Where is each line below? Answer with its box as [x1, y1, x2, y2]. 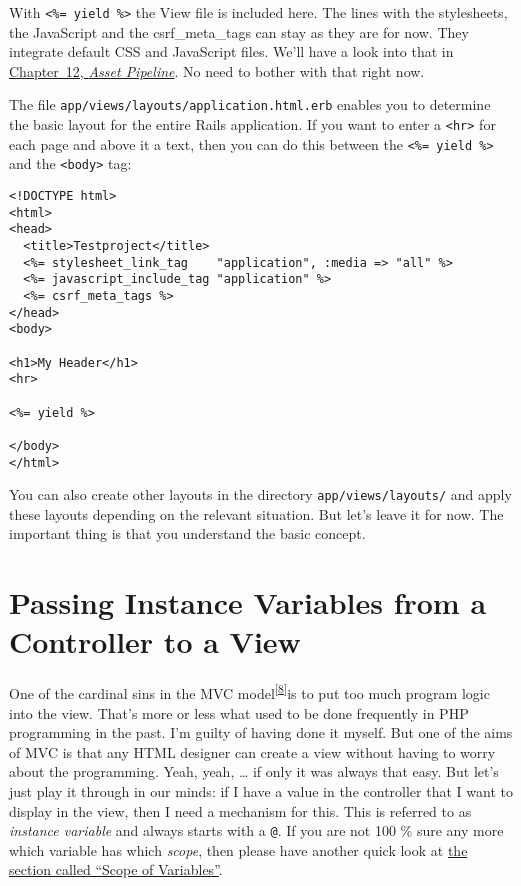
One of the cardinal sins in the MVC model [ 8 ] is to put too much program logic [9, 680, 490, 704]
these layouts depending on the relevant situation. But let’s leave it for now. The [9, 503, 504, 524]
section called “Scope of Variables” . [9, 859, 223, 880]
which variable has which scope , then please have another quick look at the [9, 839, 468, 860]
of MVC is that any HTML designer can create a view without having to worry [9, 741, 496, 762]
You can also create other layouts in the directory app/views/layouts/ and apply [9, 484, 512, 505]
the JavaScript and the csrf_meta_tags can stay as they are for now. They [9, 21, 469, 42]
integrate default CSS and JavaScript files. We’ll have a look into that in [9, 41, 454, 62]
